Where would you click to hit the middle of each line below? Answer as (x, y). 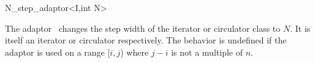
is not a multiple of (207, 52)
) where (135, 52)
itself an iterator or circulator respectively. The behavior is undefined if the (146, 40)
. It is (300, 28)
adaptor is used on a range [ (58, 52)
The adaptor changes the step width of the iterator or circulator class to (143, 28)
